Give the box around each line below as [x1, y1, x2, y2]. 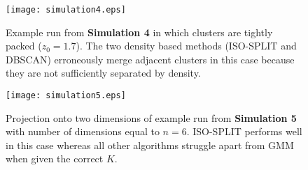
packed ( [6, 38, 42, 53]
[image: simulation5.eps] [6, 91, 126, 101]
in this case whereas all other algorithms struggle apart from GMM [6, 137, 294, 152]
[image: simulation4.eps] [6, 5, 126, 15]
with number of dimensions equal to [6, 124, 160, 139]
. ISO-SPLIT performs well [186, 124, 302, 139]
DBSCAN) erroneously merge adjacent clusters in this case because [6, 52, 295, 66]
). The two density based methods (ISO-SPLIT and [76, 38, 297, 53]
